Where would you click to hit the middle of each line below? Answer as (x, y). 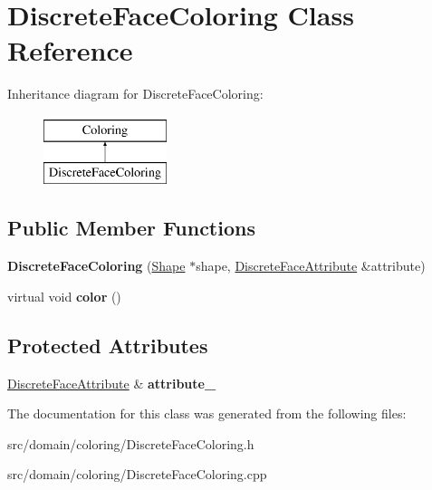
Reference (70, 50)
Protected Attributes (108, 345)
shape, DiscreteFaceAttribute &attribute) (311, 266)
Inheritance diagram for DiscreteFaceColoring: (135, 94)
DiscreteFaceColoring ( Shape (96, 266)
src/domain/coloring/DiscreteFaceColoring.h (131, 443)
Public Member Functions (131, 228)
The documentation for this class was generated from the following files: (207, 413)
